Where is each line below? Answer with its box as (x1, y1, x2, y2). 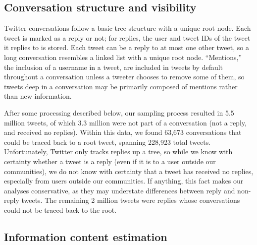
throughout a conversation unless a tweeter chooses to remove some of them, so (4, 71, 245, 82)
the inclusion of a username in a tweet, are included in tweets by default (4, 61, 223, 72)
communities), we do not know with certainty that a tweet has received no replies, (4, 166, 254, 176)
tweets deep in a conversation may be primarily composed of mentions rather (4, 81, 238, 91)
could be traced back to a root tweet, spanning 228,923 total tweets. (4, 136, 211, 147)
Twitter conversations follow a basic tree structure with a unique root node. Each (4, 23, 251, 33)
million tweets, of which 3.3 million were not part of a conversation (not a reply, (4, 117, 247, 127)
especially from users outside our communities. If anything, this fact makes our (4, 176, 244, 186)
